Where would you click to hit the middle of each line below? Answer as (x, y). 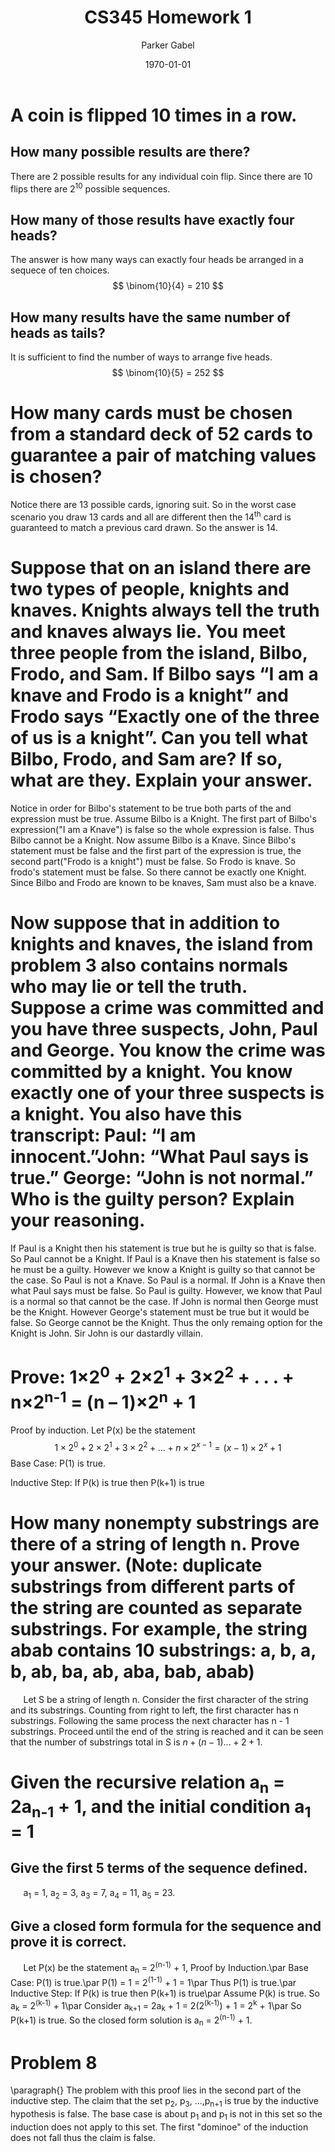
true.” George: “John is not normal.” (162, 1177)
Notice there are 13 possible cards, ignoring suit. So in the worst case (153, 504)
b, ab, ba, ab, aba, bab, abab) (132, 1671)
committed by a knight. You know (151, 1071)
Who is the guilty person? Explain (152, 1198)
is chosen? (56, 477)
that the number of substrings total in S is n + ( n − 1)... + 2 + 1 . (136, 1742)
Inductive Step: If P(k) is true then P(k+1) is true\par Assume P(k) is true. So (165, 1993)
